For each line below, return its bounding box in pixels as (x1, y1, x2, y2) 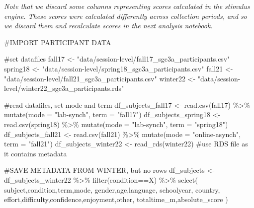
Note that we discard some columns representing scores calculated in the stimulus (4, 1, 250, 11)
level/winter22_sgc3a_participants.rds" (4, 83, 124, 93)
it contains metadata (4, 148, 67, 158)
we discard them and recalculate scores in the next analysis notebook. (4, 20, 213, 31)
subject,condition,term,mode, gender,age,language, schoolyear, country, (4, 184, 220, 195)
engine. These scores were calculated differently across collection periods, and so (4, 10, 248, 21)
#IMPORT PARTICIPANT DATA (4, 37, 111, 47)
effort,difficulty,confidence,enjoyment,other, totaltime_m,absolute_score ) (4, 194, 228, 205)
